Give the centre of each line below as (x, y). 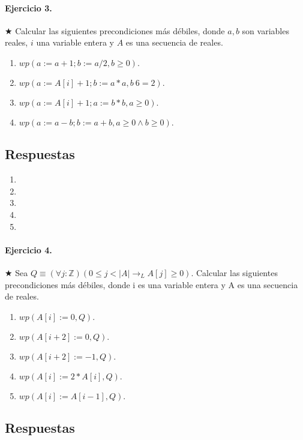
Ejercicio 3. (28, 8)
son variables (265, 30)
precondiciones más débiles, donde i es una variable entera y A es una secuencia (151, 284)
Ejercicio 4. (28, 249)
